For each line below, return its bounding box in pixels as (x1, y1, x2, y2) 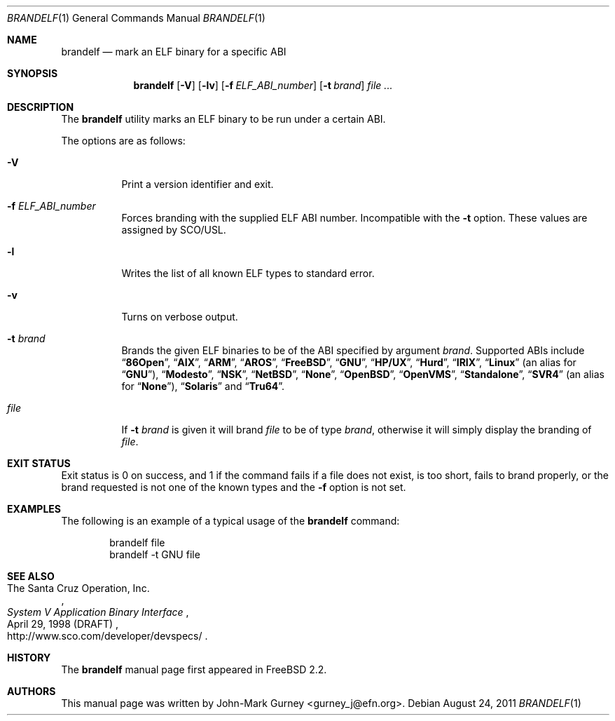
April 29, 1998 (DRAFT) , (7, 618, 119, 630)
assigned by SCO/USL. (121, 224, 226, 236)
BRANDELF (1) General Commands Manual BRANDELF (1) (7, 12, 265, 24)
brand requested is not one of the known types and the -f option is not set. (61, 481, 406, 493)
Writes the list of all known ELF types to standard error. (121, 267, 375, 279)
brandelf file (109, 537, 165, 548)
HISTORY (7, 652, 51, 663)
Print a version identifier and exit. (121, 178, 274, 190)
